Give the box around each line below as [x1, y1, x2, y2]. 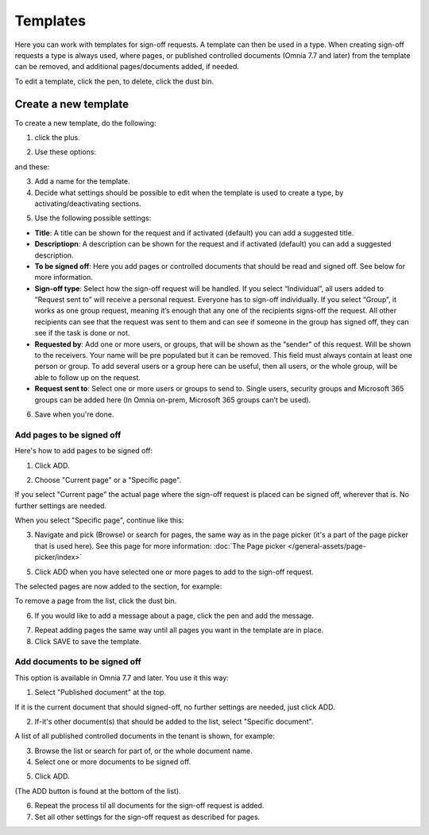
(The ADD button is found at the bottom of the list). [14, 786, 182, 795]
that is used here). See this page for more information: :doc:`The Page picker [34, 541, 286, 550]
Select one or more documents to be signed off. [34, 757, 191, 767]
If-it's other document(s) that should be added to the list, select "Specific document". [34, 717, 314, 726]
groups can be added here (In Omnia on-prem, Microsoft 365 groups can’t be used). [34, 394, 311, 405]
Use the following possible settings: [34, 213, 152, 223]
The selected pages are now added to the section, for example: [14, 581, 222, 592]
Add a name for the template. [34, 177, 130, 186]
